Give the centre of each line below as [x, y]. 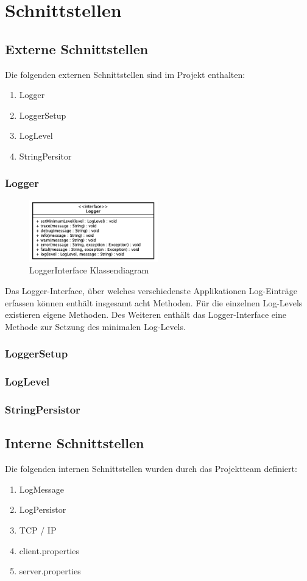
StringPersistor [43, 409]
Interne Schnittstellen [75, 443]
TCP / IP [38, 530]
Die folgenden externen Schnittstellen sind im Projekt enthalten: [125, 74]
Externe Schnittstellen [77, 48]
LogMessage [41, 489]
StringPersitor [45, 156]
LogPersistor [43, 509]
